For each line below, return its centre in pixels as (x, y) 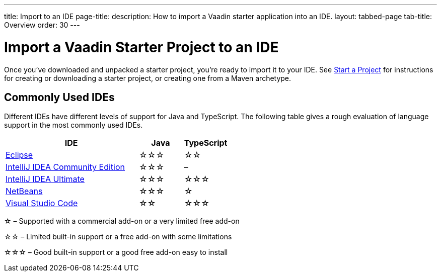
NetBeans (24, 191)
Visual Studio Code (42, 203)
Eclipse (19, 155)
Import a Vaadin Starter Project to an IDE (141, 47)
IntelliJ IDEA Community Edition (65, 167)
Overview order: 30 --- (42, 25)
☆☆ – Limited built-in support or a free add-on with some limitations (118, 237)
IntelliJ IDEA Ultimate (45, 179)
